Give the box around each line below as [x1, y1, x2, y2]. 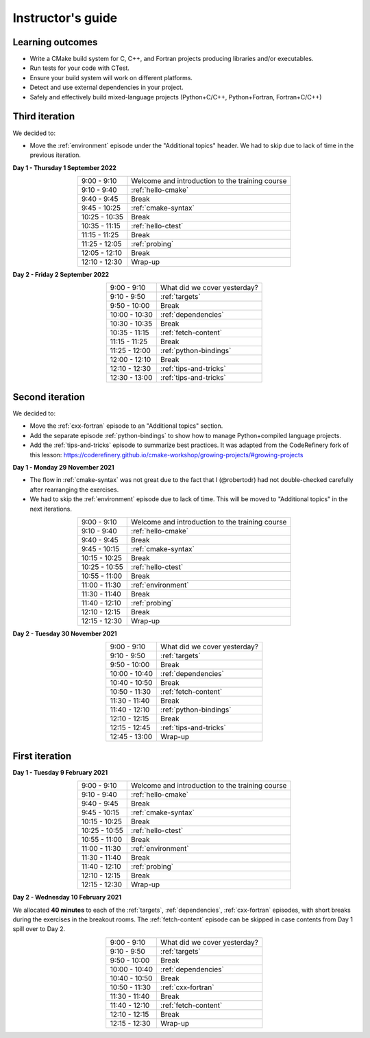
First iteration [12, 750, 72, 762]
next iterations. [29, 505, 72, 513]
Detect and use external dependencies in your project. [29, 83, 184, 92]
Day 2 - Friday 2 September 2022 [12, 271, 110, 279]
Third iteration [12, 110, 75, 123]
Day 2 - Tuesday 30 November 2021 [12, 629, 117, 638]
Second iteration [12, 391, 86, 402]
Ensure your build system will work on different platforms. [29, 73, 193, 82]
